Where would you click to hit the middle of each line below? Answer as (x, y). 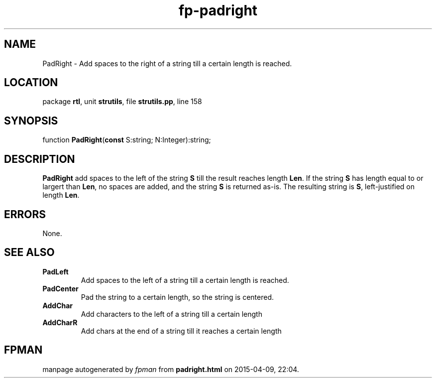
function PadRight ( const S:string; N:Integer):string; (127, 140)
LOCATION (31, 83)
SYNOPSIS (31, 121)
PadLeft (55, 271)
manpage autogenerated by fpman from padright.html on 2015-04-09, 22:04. (171, 369)
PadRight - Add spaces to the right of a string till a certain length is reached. (167, 63)
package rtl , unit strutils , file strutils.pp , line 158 (122, 102)
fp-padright (218, 10)
